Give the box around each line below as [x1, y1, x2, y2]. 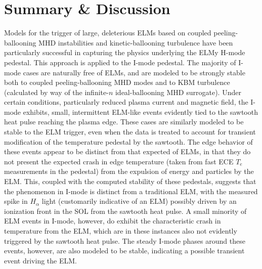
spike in [4, 196, 28, 206]
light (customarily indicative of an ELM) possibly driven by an [41, 196, 237, 206]
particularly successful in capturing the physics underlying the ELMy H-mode [4, 47, 245, 58]
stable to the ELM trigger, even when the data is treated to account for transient [4, 126, 256, 137]
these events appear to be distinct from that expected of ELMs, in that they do [4, 146, 251, 157]
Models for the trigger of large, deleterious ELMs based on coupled [4, 27, 211, 38]
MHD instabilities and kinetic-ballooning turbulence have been [38, 37, 233, 48]
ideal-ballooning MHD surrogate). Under [115, 86, 241, 97]
